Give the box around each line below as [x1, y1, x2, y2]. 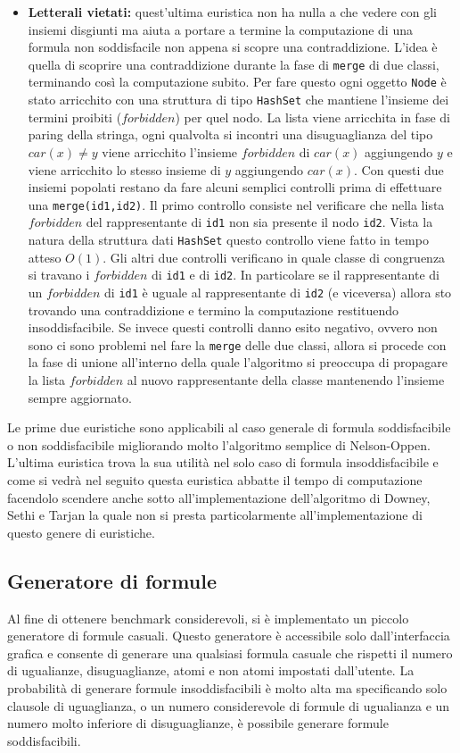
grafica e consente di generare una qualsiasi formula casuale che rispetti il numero [7, 643, 453, 662]
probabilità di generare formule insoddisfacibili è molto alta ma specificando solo [7, 678, 448, 697]
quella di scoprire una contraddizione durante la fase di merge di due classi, [28, 54, 439, 73]
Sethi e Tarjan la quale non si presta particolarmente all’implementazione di [7, 506, 423, 524]
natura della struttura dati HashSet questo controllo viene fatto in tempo [28, 230, 429, 249]
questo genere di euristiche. [7, 523, 155, 541]
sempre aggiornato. [28, 388, 132, 406]
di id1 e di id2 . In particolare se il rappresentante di [152, 265, 439, 284]
